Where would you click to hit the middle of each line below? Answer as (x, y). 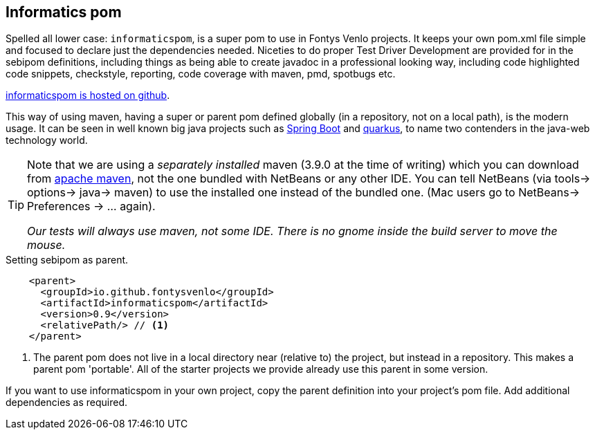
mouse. (46, 245)
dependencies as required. (67, 402)
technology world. (47, 140)
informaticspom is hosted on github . (88, 95)
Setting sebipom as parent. (67, 260)
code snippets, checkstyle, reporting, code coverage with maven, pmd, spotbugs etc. (201, 74)
